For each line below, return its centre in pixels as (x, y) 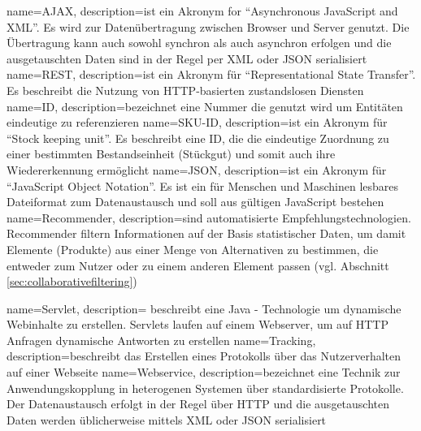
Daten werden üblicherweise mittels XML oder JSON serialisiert (167, 419)
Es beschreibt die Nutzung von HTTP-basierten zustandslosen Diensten (185, 90)
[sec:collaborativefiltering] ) (72, 281)
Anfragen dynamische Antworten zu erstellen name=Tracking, (161, 340)
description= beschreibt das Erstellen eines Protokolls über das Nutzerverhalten (204, 356)
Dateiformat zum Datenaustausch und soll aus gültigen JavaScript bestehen (195, 202)
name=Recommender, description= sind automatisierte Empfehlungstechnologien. (209, 217)
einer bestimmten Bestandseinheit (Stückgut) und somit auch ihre (171, 154)
